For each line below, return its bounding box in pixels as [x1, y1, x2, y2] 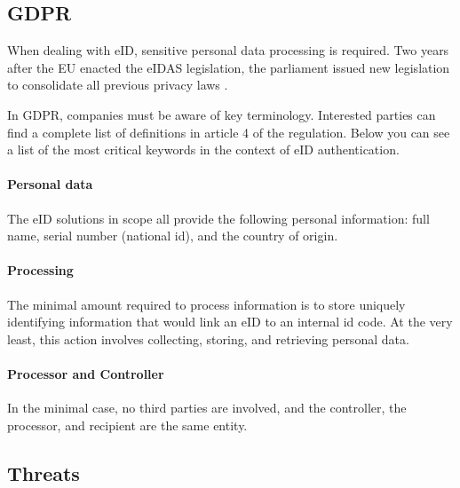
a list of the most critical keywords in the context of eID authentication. [7, 140, 400, 159]
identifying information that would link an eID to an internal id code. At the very [7, 312, 453, 331]
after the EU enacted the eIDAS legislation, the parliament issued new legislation [7, 58, 450, 76]
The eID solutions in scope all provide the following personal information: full [7, 209, 430, 227]
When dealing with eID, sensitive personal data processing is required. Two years [7, 41, 449, 59]
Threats [7, 459, 80, 486]
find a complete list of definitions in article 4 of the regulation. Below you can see [7, 122, 450, 141]
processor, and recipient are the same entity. [7, 415, 248, 434]
